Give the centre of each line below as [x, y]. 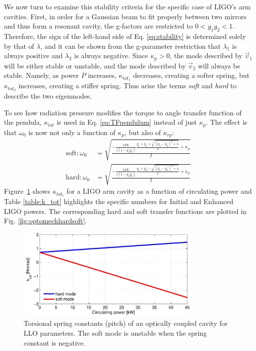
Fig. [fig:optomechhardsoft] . [45, 221]
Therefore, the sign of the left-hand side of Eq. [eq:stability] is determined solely [125, 36]
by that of [19, 46]
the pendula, [23, 122]
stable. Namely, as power [41, 75]
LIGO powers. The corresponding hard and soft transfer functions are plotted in [125, 211]
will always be [219, 65]
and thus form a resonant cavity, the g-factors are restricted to [98, 26]
